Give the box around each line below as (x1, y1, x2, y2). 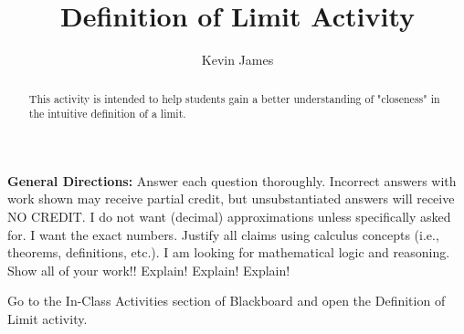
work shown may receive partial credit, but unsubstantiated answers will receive (7, 189, 455, 208)
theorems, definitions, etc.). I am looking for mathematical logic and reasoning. (7, 243, 450, 262)
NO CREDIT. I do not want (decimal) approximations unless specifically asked (7, 207, 451, 226)
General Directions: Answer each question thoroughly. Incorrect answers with (7, 171, 457, 190)
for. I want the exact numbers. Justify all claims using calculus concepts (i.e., (7, 224, 439, 244)
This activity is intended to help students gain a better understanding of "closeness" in (28, 90, 440, 106)
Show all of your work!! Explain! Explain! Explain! (7, 260, 290, 279)
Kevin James (201, 50, 274, 69)
